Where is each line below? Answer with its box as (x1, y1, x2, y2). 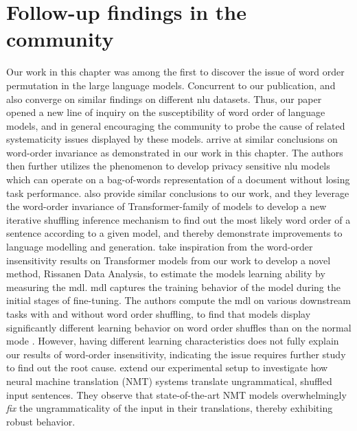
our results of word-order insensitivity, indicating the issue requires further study (6, 347, 346, 361)
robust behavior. (6, 414, 76, 428)
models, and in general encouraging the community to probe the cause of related (6, 118, 345, 132)
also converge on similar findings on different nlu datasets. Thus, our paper (6, 91, 322, 106)
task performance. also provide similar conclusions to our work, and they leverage (6, 185, 349, 200)
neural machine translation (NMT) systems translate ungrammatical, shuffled (6, 373, 332, 388)
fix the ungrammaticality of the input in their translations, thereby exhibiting (6, 401, 333, 415)
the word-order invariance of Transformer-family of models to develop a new (6, 199, 327, 213)
